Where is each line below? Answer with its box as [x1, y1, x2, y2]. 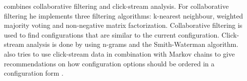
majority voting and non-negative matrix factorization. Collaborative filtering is [4, 20, 243, 30]
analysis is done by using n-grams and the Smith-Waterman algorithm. [26, 39, 239, 49]
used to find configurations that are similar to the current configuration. [4, 29, 220, 40]
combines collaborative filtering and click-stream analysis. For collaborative [4, 1, 229, 11]
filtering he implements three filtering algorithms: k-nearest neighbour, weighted [4, 10, 243, 20]
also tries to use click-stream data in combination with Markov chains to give [4, 48, 235, 59]
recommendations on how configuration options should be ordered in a [4, 58, 215, 68]
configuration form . [4, 68, 63, 78]
